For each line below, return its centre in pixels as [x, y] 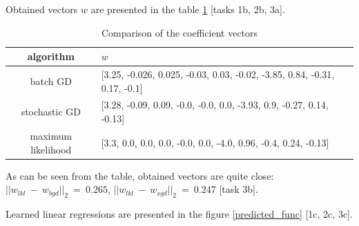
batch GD [51, 81]
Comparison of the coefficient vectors [179, 32]
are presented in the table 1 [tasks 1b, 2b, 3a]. [188, 9]
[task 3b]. [239, 189]
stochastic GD [51, 112]
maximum [51, 135]
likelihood [51, 149]
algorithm [51, 56]
